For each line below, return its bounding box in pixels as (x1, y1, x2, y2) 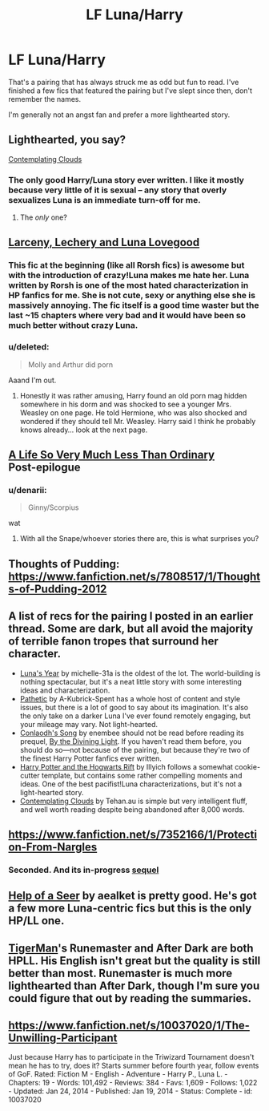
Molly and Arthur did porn (27, 359, 114, 370)
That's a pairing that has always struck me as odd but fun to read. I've (8, 77, 239, 87)
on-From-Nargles (8, 840, 98, 854)
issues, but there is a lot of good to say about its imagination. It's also (19, 702, 249, 712)
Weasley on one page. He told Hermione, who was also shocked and (19, 407, 247, 418)
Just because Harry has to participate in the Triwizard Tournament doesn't (8, 1052, 255, 1062)
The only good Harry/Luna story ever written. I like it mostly (8, 174, 244, 185)
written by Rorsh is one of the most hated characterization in (8, 280, 249, 291)
